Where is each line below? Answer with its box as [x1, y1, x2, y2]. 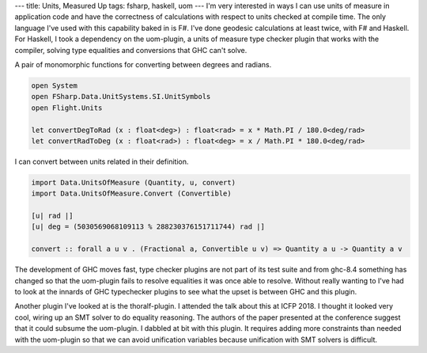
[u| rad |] [31, 211, 74, 221]
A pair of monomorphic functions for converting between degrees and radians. [14, 59, 272, 69]
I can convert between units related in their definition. [14, 157, 189, 166]
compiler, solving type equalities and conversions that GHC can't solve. [14, 45, 248, 55]
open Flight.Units [31, 103, 103, 112]
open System [31, 81, 78, 90]
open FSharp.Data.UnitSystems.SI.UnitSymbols [31, 92, 211, 101]
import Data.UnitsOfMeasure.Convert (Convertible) [31, 189, 232, 198]
